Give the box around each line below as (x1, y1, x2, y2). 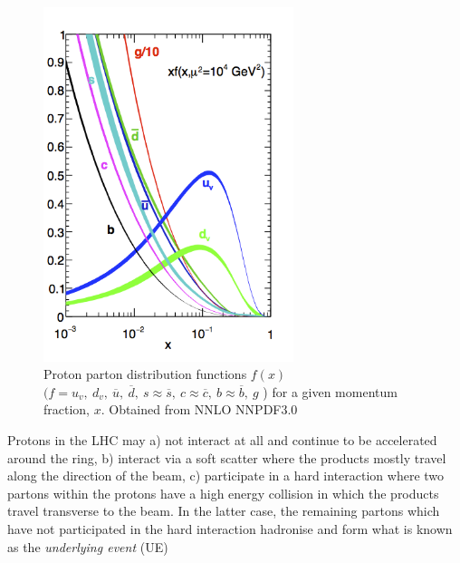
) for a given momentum (263, 382, 398, 401)
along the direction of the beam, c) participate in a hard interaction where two (7, 466, 445, 485)
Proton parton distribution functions (43, 364, 247, 383)
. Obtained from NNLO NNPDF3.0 (101, 400, 298, 419)
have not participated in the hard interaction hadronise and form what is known (7, 519, 453, 538)
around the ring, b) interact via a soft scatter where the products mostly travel (7, 448, 446, 467)
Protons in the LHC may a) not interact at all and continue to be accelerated (7, 430, 437, 449)
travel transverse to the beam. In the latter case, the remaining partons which (7, 501, 440, 520)
